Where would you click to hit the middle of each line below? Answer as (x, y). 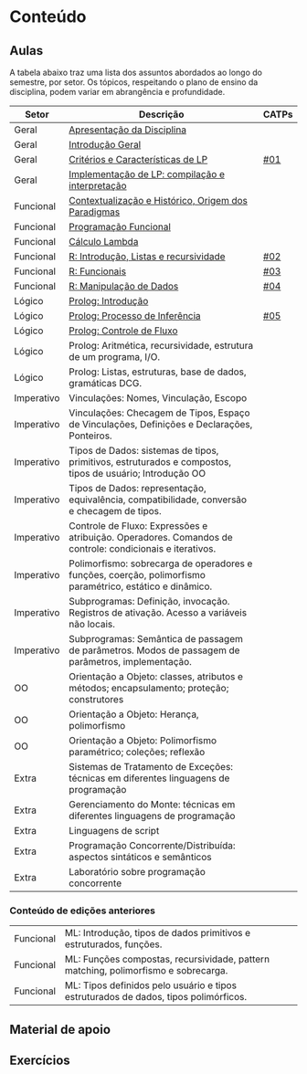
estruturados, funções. (113, 944)
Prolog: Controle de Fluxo (123, 331)
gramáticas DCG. (105, 383)
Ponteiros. (90, 436)
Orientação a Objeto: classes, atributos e (156, 676)
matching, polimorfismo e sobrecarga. (146, 971)
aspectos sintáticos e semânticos (140, 857)
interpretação (97, 186)
